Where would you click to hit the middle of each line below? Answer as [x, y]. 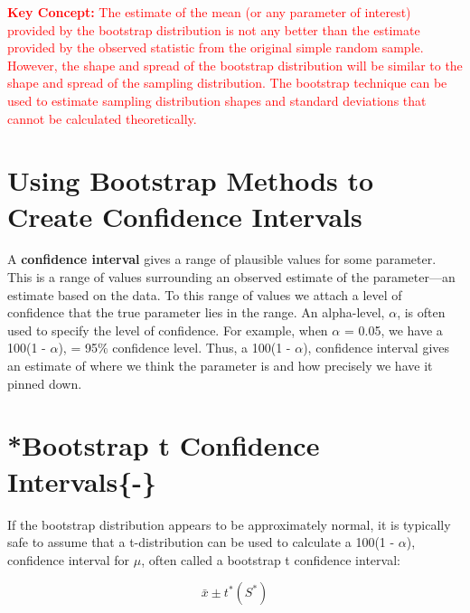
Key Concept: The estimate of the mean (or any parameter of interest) [209, 12]
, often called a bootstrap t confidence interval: [271, 559]
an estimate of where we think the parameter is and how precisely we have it [220, 366]
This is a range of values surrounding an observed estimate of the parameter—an [231, 277]
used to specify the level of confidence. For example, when [168, 330]
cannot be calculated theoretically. [102, 118]
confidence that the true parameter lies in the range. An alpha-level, [196, 312]
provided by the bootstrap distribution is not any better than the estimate [214, 29]
